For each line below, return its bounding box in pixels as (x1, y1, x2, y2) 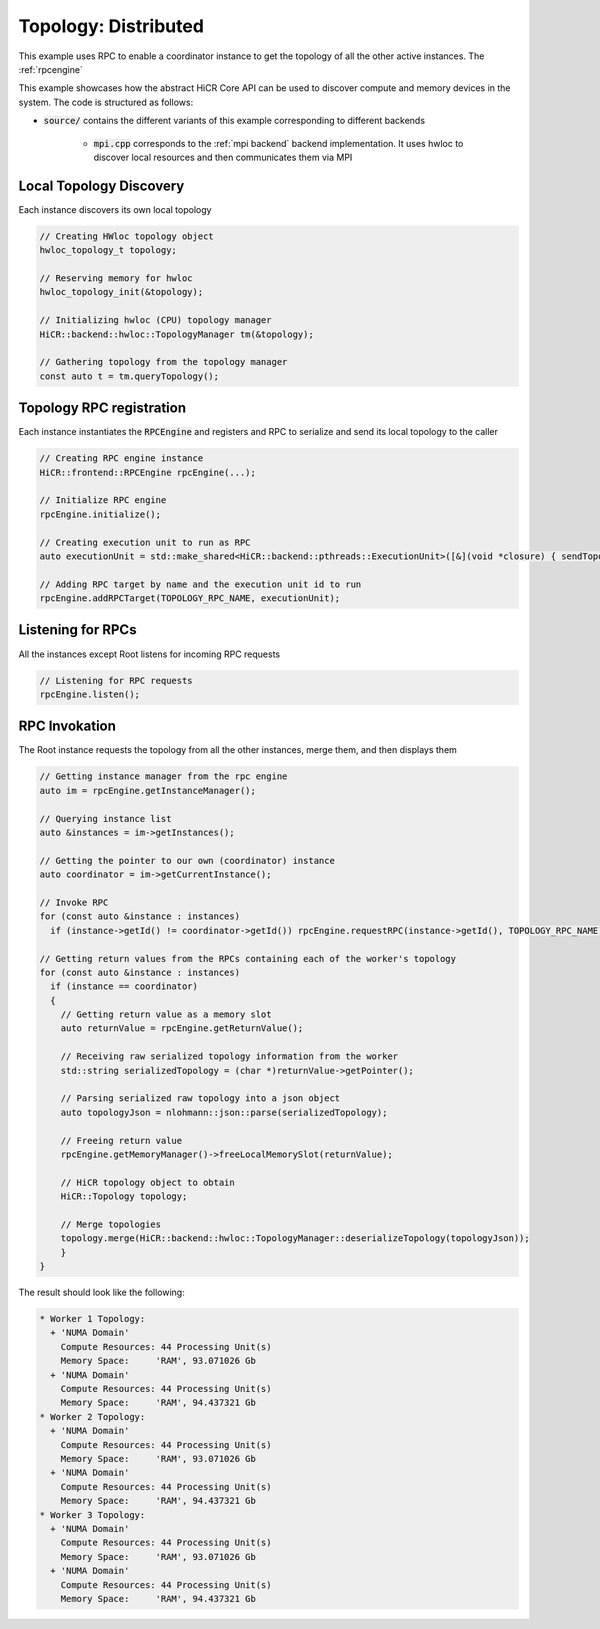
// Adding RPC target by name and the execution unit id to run (39, 578, 362, 590)
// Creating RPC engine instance (39, 453, 204, 464)
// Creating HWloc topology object (39, 230, 214, 242)
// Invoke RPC (39, 896, 109, 908)
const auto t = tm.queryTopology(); (39, 370, 220, 382)
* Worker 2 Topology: (39, 1411, 146, 1422)
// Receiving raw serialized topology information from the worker (60, 1051, 399, 1062)
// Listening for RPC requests (39, 675, 194, 686)
